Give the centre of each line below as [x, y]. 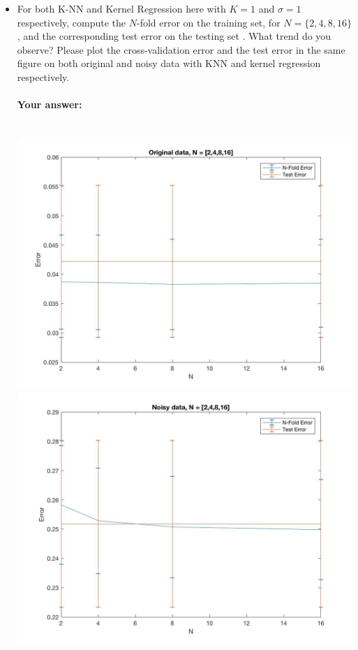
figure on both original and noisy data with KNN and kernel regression [169, 63]
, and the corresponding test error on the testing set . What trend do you [174, 36]
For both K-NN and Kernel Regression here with [121, 8]
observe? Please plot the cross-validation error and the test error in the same [181, 49]
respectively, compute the [72, 22]
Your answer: [50, 104]
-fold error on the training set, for [208, 22]
